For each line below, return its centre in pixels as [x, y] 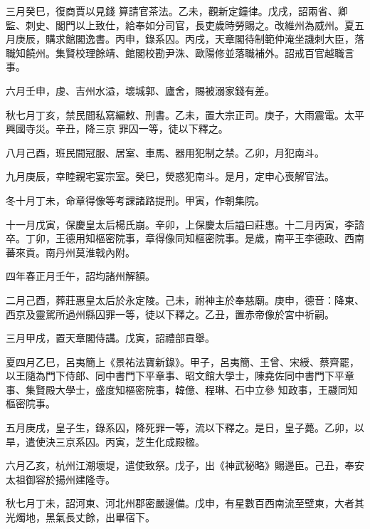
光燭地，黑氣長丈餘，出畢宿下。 [80, 517]
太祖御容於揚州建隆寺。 [60, 479]
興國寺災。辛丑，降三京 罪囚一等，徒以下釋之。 [117, 129]
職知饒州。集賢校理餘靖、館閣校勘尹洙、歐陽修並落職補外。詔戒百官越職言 [180, 52]
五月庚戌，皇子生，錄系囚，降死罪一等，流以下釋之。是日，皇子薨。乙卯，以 [185, 428]
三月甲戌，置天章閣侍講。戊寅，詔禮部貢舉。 [110, 338]
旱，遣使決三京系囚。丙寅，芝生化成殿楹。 [105, 441]
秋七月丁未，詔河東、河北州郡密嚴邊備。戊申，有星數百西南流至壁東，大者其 [185, 503]
